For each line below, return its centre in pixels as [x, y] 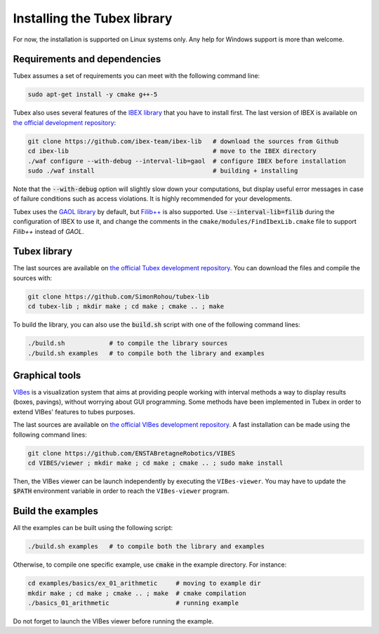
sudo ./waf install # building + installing [163, 171]
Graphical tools [47, 375]
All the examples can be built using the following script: [93, 528]
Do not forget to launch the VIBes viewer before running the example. [113, 621]
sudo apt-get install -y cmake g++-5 [93, 94]
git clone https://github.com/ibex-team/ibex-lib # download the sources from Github [183, 141]
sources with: [33, 278]
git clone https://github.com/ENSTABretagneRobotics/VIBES [131, 453]
